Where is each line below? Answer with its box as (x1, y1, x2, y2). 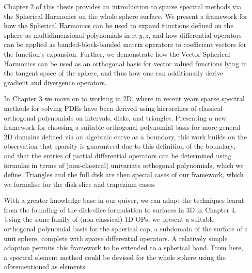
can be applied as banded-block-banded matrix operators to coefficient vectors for (4, 39, 247, 49)
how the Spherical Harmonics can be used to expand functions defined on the (4, 20, 234, 30)
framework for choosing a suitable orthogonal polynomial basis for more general (4, 122, 240, 132)
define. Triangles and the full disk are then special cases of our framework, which (4, 169, 244, 180)
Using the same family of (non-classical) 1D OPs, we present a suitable (4, 214, 215, 224)
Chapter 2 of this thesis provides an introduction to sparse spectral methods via (4, 1, 242, 11)
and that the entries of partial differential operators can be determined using (4, 150, 232, 160)
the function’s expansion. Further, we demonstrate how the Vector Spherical (4, 48, 230, 59)
